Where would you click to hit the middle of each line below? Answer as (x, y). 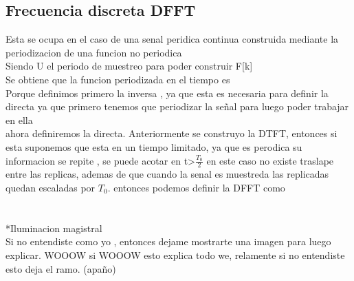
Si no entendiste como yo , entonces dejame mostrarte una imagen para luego (168, 241)
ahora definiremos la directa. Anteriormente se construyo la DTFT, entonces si (172, 133)
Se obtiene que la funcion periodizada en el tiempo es (118, 79)
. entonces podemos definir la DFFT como (196, 187)
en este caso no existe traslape (270, 160)
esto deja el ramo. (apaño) (61, 268)
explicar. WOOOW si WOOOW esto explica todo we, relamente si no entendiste (175, 254)
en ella (19, 119)
